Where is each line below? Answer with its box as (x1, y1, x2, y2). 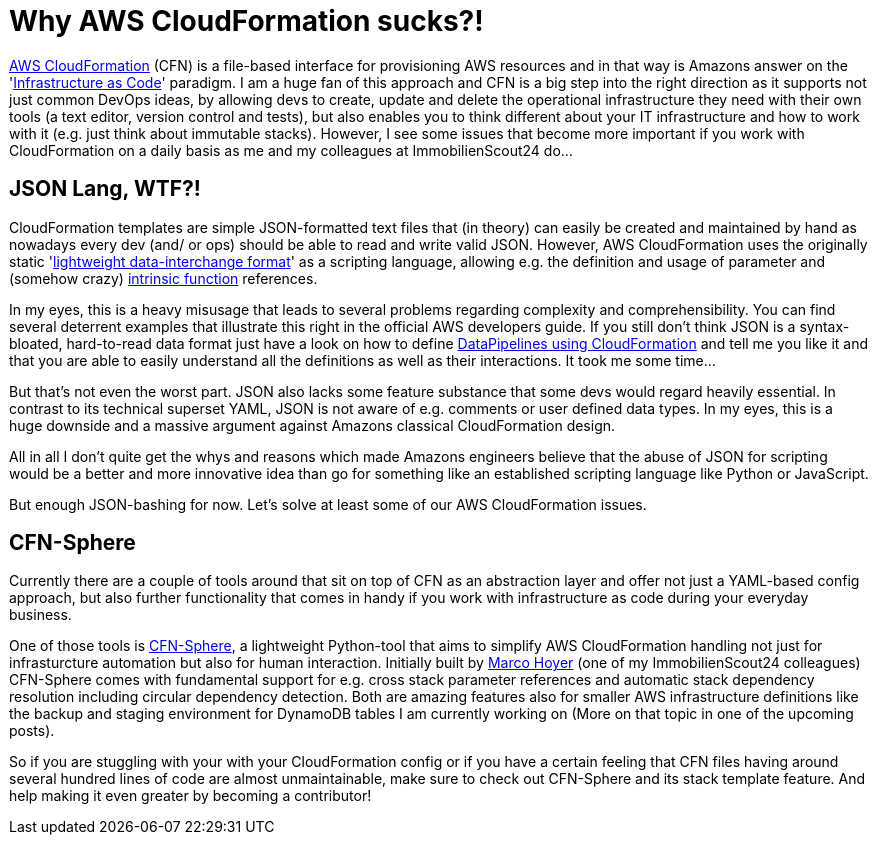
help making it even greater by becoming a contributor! (9, 787, 372, 805)
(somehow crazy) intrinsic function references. (9, 269, 318, 287)
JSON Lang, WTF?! (9, 176, 201, 202)
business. (9, 606, 72, 624)
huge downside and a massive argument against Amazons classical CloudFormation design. (9, 416, 616, 434)
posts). (9, 722, 55, 740)
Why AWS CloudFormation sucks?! (9, 4, 484, 38)
